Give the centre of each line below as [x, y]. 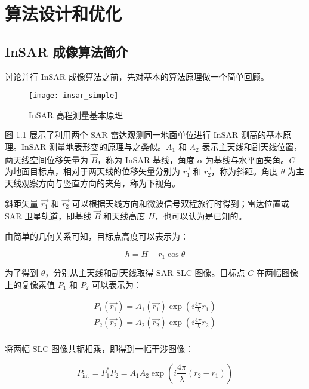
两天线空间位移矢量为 [47, 159]
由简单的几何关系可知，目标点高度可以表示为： [97, 236]
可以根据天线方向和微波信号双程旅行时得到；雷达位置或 [180, 203]
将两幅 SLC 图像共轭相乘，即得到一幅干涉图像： [99, 349]
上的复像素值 [30, 284]
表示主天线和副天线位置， [252, 147]
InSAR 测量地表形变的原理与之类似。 [94, 147]
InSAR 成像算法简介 [67, 51]
